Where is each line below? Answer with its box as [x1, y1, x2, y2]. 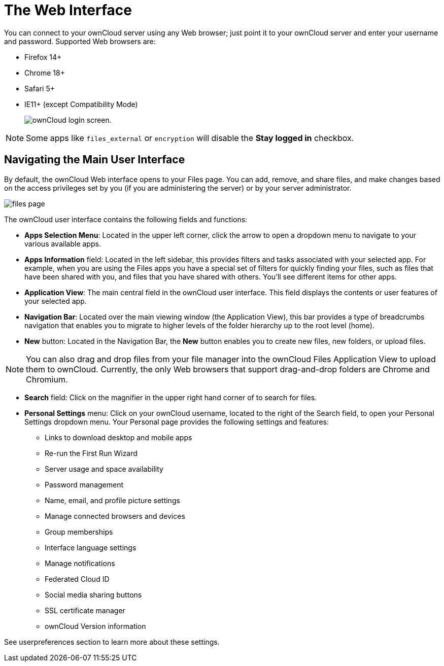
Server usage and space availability [45, 464, 163, 473]
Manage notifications [45, 558, 115, 568]
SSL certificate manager [45, 606, 125, 615]
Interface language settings [45, 543, 136, 552]
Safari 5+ [24, 84, 55, 93]
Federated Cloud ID [45, 574, 110, 583]
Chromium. [26, 374, 68, 384]
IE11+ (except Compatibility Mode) [24, 99, 138, 109]
